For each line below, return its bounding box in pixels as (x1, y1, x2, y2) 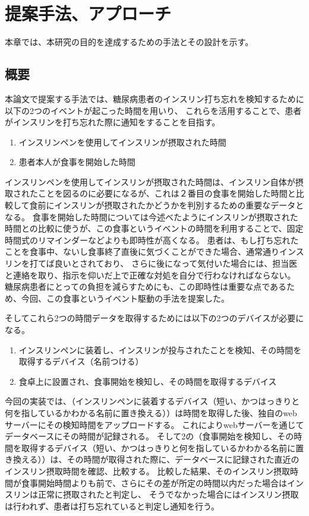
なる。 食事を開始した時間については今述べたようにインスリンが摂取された (5, 210, 298, 223)
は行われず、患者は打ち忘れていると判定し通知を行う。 (5, 499, 220, 512)
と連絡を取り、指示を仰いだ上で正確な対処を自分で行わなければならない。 (5, 268, 296, 281)
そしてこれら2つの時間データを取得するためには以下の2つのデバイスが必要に (5, 312, 304, 324)
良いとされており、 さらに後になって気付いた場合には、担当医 (54, 257, 298, 270)
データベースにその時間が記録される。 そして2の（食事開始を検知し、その (5, 430, 294, 442)
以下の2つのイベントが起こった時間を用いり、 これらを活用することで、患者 (5, 104, 302, 116)
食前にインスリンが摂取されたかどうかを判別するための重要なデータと (29, 199, 304, 211)
